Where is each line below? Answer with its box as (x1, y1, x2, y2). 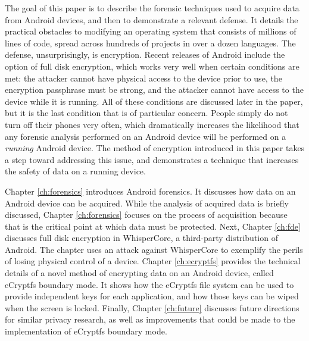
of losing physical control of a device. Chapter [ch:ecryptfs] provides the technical (5, 255, 301, 267)
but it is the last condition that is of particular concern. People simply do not (5, 107, 288, 119)
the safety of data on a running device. (5, 165, 146, 177)
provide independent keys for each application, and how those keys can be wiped (5, 290, 299, 302)
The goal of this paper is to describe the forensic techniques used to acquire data (5, 2, 299, 14)
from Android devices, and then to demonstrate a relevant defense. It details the (5, 13, 298, 26)
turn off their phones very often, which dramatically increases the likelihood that (5, 118, 299, 130)
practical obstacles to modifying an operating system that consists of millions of (5, 25, 296, 37)
